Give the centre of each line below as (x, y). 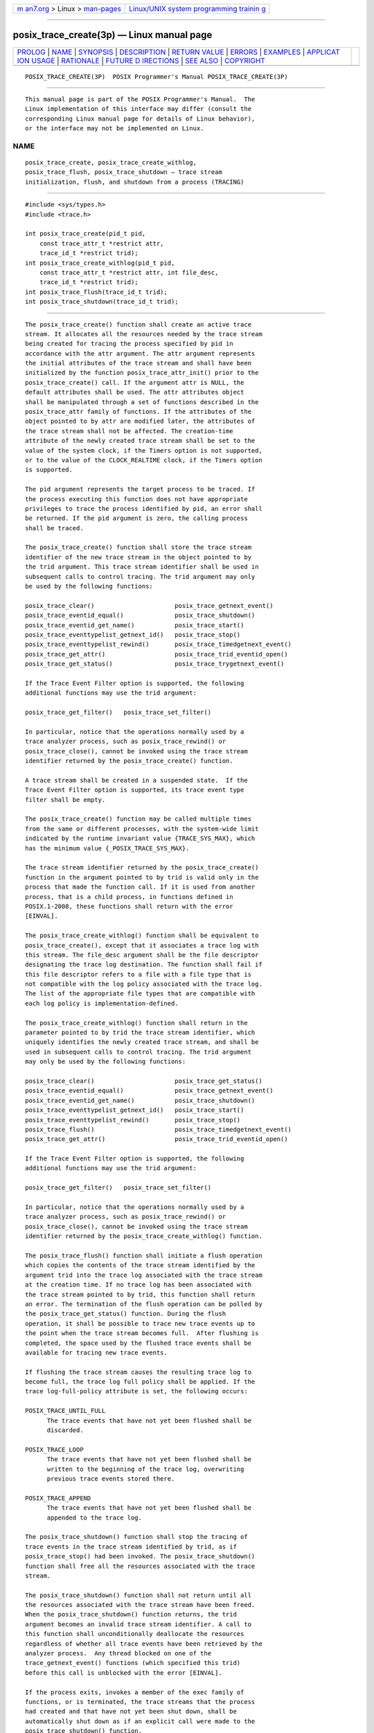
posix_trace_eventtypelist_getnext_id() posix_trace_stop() (133, 635)
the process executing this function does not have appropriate (137, 499)
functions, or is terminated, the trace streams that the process (140, 1701)
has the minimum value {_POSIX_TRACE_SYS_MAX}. (107, 848)
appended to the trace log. (94, 1517)
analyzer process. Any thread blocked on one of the (118, 1654)
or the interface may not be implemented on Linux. (115, 129)
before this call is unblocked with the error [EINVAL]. (124, 1673)
